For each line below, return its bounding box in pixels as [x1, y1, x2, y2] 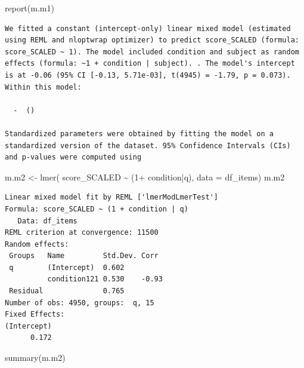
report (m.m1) [5, 2, 54, 14]
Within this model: [5, 82, 82, 91]
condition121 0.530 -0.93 [47, 275, 163, 284]
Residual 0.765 [9, 287, 125, 296]
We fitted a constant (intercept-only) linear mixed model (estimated [5, 24, 291, 33]
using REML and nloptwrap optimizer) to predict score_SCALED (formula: [5, 36, 299, 45]
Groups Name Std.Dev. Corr [9, 252, 159, 260]
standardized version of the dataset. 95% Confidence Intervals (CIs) [5, 141, 291, 150]
